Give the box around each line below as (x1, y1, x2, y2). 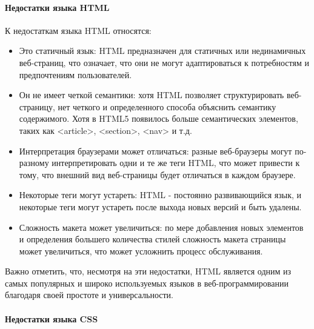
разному (19, 156, 49, 169)
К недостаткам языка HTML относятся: (5, 24, 152, 36)
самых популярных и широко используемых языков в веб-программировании (5, 276, 289, 289)
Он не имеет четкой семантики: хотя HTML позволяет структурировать (19, 88, 284, 101)
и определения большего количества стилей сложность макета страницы (19, 233, 286, 245)
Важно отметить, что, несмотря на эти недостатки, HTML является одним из (5, 265, 292, 277)
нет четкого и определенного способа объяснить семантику (58, 100, 276, 113)
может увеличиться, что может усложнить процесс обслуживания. (19, 244, 263, 257)
